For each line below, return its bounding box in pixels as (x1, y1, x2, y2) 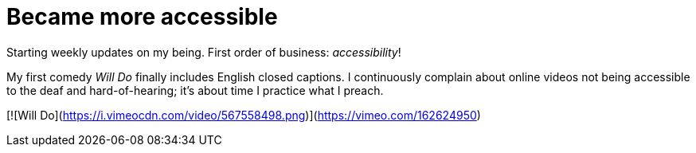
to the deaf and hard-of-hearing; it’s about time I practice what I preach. (6, 83, 384, 97)
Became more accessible (6, 3, 278, 30)
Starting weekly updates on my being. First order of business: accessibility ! (6, 45, 401, 59)
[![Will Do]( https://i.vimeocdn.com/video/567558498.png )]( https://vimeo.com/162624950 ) (6, 108, 481, 122)
